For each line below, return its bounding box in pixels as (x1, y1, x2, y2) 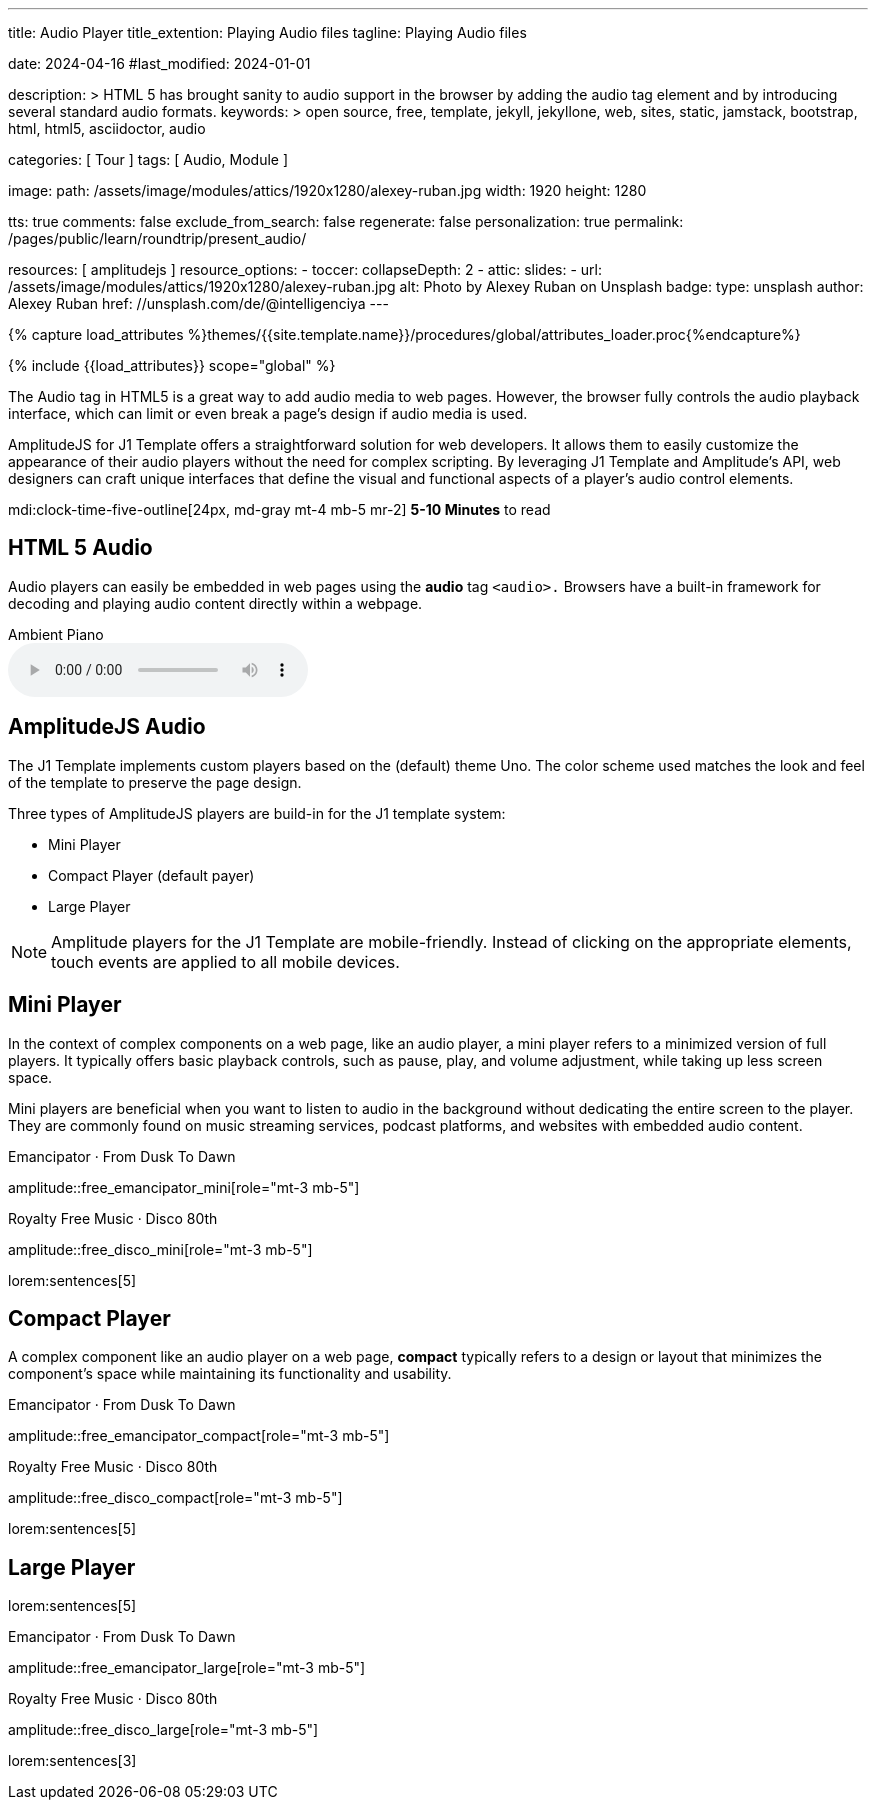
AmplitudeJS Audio (8, 714, 206, 740)
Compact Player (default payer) (48, 866, 255, 884)
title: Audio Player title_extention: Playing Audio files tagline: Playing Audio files (8, 24, 527, 41)
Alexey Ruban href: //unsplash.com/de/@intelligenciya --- (8, 295, 389, 312)
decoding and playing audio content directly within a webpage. (8, 594, 423, 612)
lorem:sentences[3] (8, 1752, 137, 1770)
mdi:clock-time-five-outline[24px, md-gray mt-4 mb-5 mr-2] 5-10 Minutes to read (8, 501, 551, 518)
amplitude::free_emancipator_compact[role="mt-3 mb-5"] (8, 1427, 390, 1445)
